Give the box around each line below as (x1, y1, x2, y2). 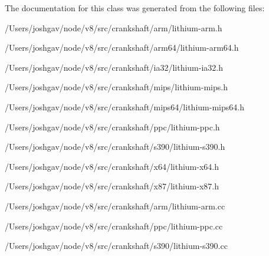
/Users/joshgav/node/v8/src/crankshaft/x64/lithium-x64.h (5, 160, 219, 172)
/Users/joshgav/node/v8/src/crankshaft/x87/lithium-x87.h (5, 180, 219, 192)
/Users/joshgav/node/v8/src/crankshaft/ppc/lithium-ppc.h (5, 120, 220, 133)
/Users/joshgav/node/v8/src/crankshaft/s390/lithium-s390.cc (5, 239, 228, 252)
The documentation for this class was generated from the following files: (5, 2, 265, 14)
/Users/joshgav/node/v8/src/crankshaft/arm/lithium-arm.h (5, 21, 222, 34)
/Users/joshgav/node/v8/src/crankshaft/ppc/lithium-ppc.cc (5, 219, 223, 232)
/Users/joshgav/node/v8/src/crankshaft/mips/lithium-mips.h (5, 81, 228, 93)
